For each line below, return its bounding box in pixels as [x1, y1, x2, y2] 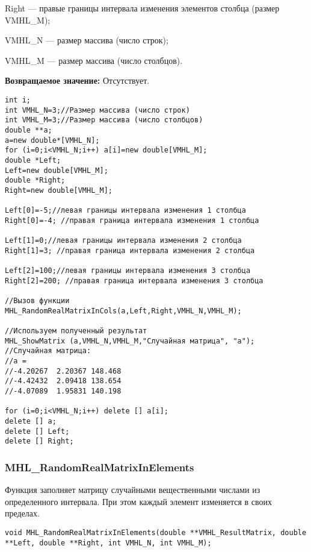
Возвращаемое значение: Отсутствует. [5, 74, 150, 87]
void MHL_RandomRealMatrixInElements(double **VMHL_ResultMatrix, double [5, 528, 307, 537]
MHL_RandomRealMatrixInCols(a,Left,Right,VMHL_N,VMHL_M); [5, 306, 242, 315]
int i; [5, 95, 31, 104]
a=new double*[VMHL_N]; [5, 136, 100, 145]
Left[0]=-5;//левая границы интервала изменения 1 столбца [5, 206, 246, 215]
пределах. [5, 507, 40, 519]
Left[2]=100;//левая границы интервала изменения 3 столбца [5, 266, 251, 275]
